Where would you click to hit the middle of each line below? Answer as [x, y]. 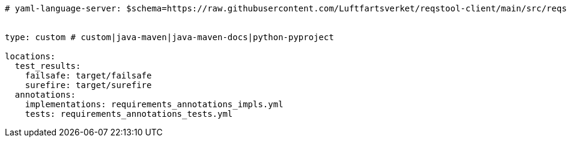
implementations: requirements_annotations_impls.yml [154, 104]
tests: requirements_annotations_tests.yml [129, 114]
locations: [30, 56]
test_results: [48, 66]
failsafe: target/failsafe [88, 75]
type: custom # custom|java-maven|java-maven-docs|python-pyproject [169, 37]
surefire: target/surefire [88, 85]
